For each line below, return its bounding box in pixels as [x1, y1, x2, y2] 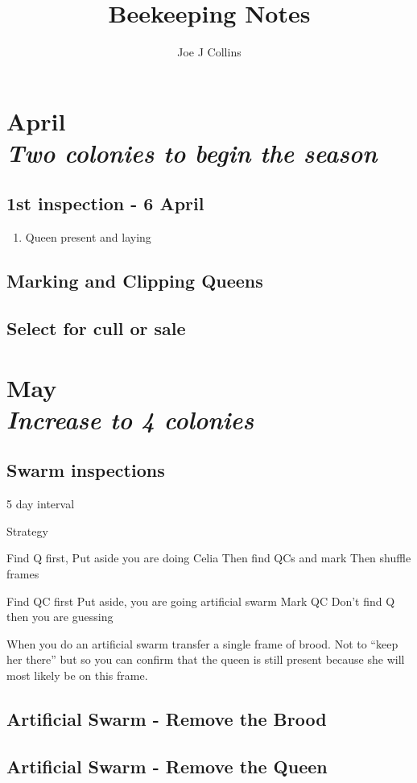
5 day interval [6, 495, 75, 512]
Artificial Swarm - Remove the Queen [6, 753, 328, 778]
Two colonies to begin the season [6, 135, 378, 169]
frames [6, 565, 39, 582]
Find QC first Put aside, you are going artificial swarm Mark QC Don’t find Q [6, 592, 395, 609]
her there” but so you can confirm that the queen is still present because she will [6, 651, 405, 668]
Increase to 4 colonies [6, 402, 254, 436]
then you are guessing [6, 608, 114, 625]
